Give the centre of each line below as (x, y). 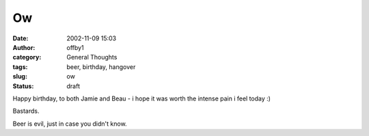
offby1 (76, 47)
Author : (24, 47)
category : (27, 57)
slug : (20, 77)
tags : (20, 67)
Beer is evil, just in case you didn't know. (70, 124)
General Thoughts (92, 57)
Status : (23, 86)
